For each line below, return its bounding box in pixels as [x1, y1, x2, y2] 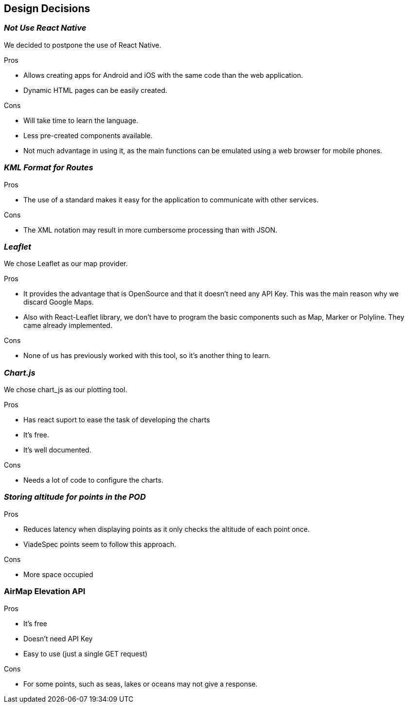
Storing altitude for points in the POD [4, 492, 146, 502]
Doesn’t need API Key [23, 634, 93, 643]
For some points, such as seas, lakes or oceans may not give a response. [23, 679, 258, 688]
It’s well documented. [23, 446, 91, 454]
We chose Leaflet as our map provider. [4, 259, 128, 268]
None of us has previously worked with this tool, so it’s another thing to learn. [23, 351, 271, 360]
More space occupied [23, 570, 93, 579]
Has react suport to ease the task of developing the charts [23, 416, 210, 424]
